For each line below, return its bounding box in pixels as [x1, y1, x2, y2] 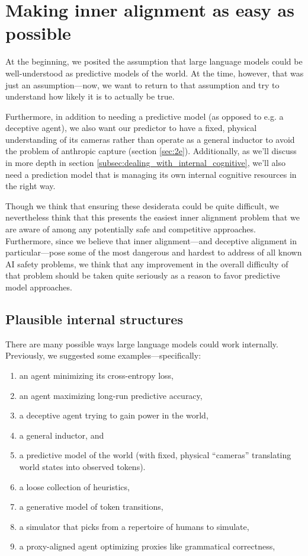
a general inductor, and [19, 429, 104, 441]
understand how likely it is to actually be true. [5, 90, 175, 103]
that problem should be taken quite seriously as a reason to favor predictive [5, 269, 280, 282]
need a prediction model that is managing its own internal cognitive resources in [5, 168, 297, 180]
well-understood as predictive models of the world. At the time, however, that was [5, 66, 304, 79]
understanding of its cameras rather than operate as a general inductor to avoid [5, 133, 295, 145]
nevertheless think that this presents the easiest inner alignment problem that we [5, 211, 300, 223]
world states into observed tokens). [19, 460, 146, 472]
